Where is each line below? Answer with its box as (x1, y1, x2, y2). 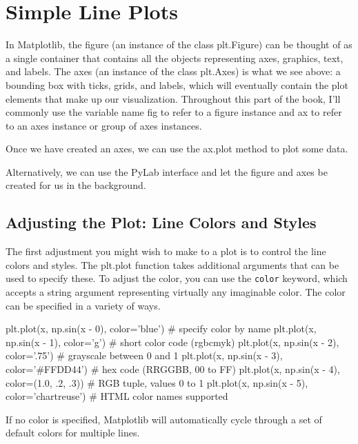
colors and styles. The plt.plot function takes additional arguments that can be (6, 257, 339, 272)
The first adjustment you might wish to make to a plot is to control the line (6, 244, 326, 259)
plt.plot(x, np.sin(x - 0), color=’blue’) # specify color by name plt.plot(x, (6, 321, 317, 336)
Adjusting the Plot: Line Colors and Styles (6, 212, 317, 233)
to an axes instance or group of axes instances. (6, 118, 202, 132)
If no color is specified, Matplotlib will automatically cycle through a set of (6, 412, 322, 426)
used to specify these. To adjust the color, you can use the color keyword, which (6, 271, 348, 285)
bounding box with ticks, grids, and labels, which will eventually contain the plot (6, 77, 348, 92)
